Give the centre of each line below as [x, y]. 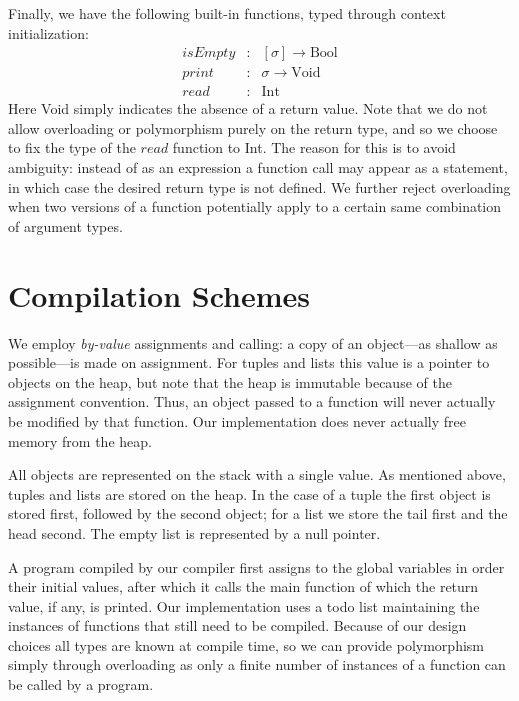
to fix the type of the [72, 147]
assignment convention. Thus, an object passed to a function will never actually [252, 401]
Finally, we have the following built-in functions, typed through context [227, 13]
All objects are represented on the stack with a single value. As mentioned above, [257, 474]
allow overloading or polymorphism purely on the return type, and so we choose [253, 127]
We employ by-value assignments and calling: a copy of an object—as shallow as [253, 342]
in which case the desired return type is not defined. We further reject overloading [259, 186]
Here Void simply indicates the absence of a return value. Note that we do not [248, 108]
